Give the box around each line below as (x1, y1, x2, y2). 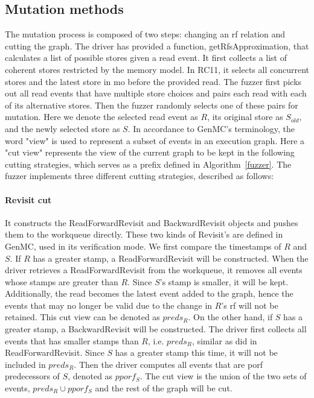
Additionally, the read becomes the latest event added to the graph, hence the (5, 287, 293, 300)
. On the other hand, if (188, 311, 273, 323)
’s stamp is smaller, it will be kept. (159, 275, 289, 288)
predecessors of (5, 370, 60, 382)
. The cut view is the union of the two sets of (139, 370, 307, 382)
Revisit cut (5, 193, 52, 206)
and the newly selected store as (5, 122, 120, 134)
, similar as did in (192, 334, 257, 347)
